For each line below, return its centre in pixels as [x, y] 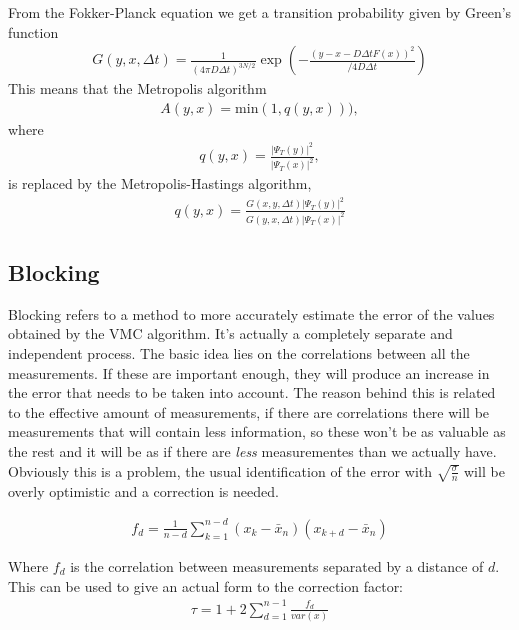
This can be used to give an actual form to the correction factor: [206, 585]
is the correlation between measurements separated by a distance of [277, 565]
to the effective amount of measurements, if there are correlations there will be [249, 411]
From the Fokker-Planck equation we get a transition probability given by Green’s [260, 12]
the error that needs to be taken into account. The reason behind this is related [252, 392]
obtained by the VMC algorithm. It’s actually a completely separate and [230, 333]
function [33, 31]
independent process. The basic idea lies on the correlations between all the [239, 352]
